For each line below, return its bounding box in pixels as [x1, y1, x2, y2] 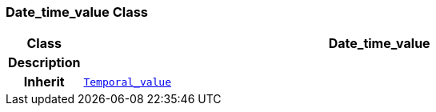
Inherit [23, 74, 65, 90]
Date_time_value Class [6, 4, 149, 20]
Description [8, 54, 81, 71]
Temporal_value [83, 75, 172, 88]
